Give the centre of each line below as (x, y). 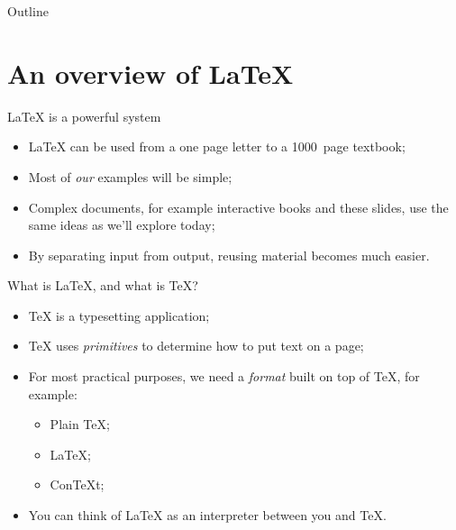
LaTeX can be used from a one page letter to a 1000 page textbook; (217, 146)
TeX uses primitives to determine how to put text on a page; (196, 346)
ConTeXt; (77, 484)
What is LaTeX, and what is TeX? (103, 285)
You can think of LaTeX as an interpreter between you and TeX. (207, 515)
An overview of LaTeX (150, 73)
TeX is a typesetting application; (119, 315)
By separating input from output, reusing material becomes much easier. (229, 255)
